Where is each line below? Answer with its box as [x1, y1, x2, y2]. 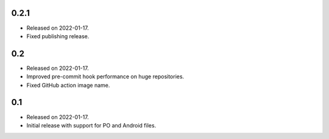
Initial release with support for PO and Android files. [26, 121, 157, 129]
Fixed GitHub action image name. [26, 81, 110, 89]
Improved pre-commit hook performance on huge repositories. [26, 73, 185, 80]
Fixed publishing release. [26, 32, 90, 39]
